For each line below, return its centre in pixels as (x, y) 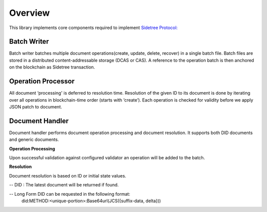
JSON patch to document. (36, 106)
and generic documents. (34, 140)
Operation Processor (42, 81)
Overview (29, 13)
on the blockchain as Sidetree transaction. (52, 67)
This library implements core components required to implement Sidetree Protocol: (93, 28)
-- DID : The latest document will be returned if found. (64, 185)
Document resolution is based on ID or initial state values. (68, 176)
